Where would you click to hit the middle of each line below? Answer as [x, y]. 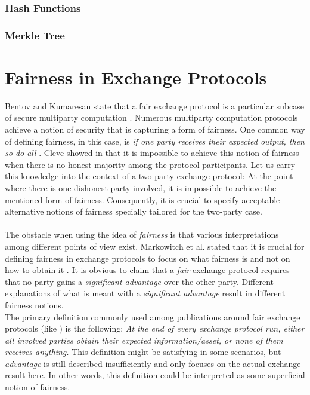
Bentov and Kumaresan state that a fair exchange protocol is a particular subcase [155, 105]
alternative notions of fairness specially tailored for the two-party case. [134, 211]
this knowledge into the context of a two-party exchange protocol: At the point [149, 176]
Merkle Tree [35, 35]
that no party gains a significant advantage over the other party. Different [139, 281]
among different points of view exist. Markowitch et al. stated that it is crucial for [155, 246]
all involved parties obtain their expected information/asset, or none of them [144, 340]
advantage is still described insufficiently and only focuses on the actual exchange [153, 363]
